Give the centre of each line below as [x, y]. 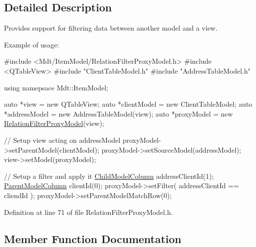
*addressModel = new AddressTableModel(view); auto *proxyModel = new [118, 113]
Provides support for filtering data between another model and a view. [111, 28]
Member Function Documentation [93, 238]
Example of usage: [32, 44]
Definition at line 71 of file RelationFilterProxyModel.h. [88, 212]
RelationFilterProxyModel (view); [54, 123]
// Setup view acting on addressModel [62, 140]
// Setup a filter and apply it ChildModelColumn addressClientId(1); [109, 176]
